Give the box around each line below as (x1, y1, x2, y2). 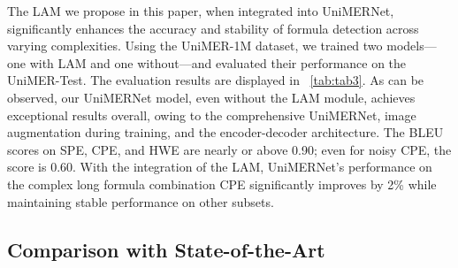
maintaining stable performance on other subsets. (7, 192, 274, 211)
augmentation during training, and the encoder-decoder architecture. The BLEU (7, 123, 444, 142)
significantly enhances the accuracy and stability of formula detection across (7, 19, 419, 37)
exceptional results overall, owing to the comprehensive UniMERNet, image (7, 105, 416, 124)
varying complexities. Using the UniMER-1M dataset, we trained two (7, 36, 383, 55)
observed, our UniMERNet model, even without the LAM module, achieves (7, 88, 416, 106)
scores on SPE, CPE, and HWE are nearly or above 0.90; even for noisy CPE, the (7, 140, 452, 158)
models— (386, 36, 437, 55)
